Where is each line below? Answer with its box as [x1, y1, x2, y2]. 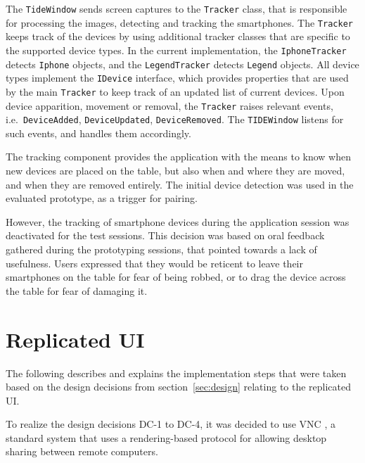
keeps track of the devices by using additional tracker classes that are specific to [6, 29, 350, 44]
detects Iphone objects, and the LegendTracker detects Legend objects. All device [6, 56, 359, 71]
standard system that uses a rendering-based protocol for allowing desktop [6, 430, 327, 445]
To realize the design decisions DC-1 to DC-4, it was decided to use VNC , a [6, 417, 335, 431]
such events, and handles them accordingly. [6, 125, 191, 140]
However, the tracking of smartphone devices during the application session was [6, 214, 350, 229]
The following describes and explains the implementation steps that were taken [6, 365, 347, 380]
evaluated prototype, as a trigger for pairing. [6, 191, 198, 205]
